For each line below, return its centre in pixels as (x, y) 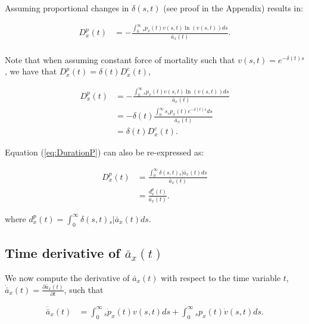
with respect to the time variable (221, 277)
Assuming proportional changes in (67, 8)
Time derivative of (63, 253)
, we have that (31, 71)
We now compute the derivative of (67, 277)
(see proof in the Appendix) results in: (233, 8)
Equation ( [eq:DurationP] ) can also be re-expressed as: (104, 152)
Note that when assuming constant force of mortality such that (120, 59)
